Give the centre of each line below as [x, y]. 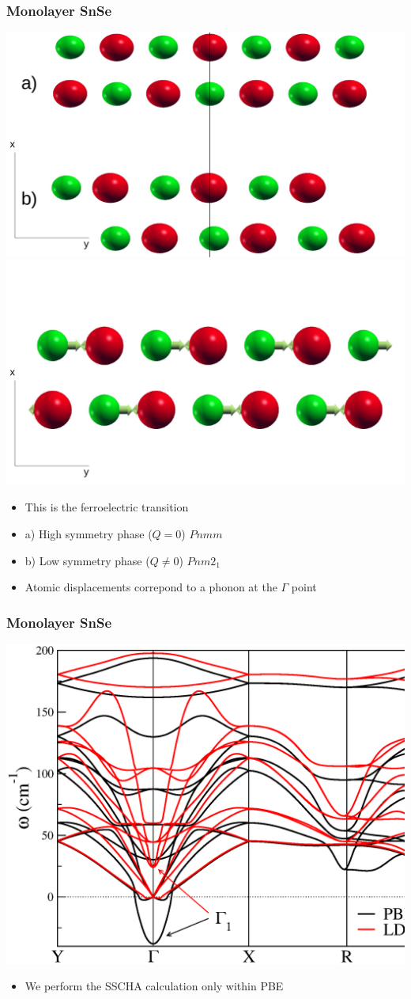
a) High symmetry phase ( [89, 534]
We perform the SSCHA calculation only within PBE [154, 986]
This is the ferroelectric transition [107, 507]
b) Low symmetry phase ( [87, 560]
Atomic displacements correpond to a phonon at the [151, 587]
